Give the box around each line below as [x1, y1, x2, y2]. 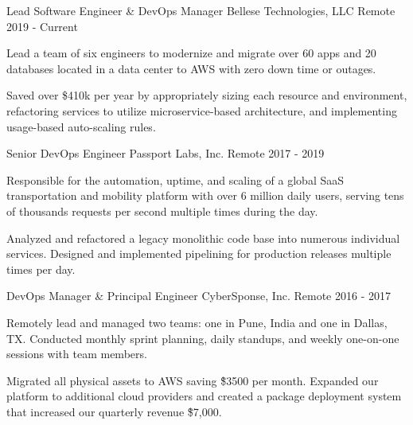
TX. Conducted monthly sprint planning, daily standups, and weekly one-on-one [6, 329, 399, 346]
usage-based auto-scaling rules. [6, 118, 156, 135]
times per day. [6, 260, 76, 277]
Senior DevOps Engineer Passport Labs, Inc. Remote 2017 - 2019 [6, 145, 325, 162]
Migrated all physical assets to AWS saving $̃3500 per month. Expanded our [6, 372, 379, 388]
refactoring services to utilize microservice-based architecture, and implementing [6, 102, 397, 119]
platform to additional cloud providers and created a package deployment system [6, 388, 402, 404]
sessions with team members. [6, 345, 147, 362]
